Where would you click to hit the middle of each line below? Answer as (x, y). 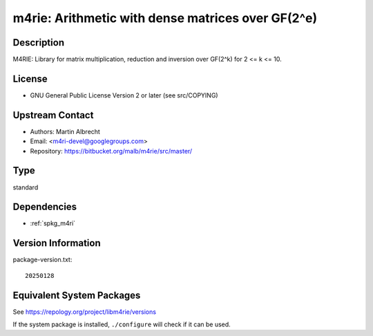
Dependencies (45, 207)
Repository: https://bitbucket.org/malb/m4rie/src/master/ (111, 151)
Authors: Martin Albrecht (65, 131)
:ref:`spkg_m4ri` (53, 223)
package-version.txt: (42, 260)
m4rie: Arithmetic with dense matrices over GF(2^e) (165, 18)
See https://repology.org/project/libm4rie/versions (85, 312)
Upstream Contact (53, 115)
